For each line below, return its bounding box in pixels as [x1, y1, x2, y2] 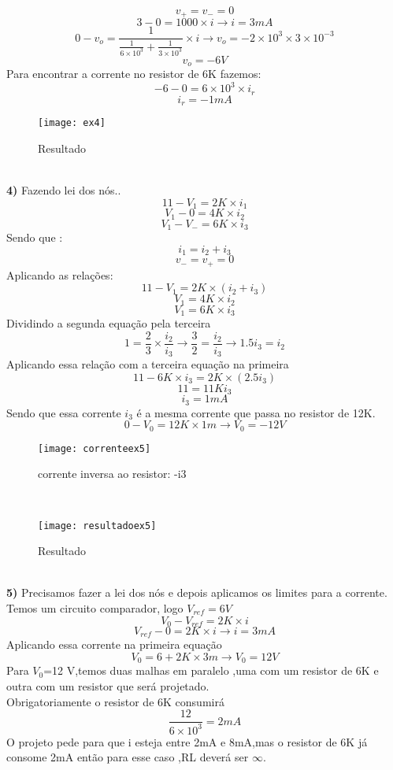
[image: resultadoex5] [38, 520, 157, 531]
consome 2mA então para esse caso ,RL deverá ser [6, 749, 249, 765]
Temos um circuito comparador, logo [6, 599, 184, 616]
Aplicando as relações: [6, 266, 113, 283]
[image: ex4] [38, 117, 106, 129]
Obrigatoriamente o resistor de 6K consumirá [6, 693, 224, 709]
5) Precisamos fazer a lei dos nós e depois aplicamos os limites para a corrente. [6, 584, 387, 601]
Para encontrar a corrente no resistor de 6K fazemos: [6, 65, 261, 82]
